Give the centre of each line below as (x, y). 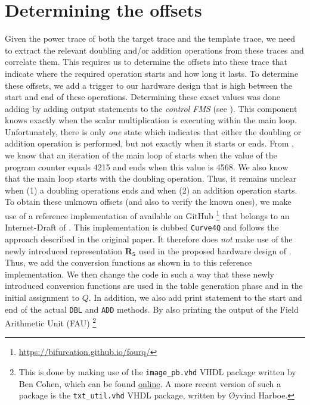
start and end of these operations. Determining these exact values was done (142, 97)
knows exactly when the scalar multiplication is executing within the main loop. (151, 120)
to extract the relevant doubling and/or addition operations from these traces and (154, 50)
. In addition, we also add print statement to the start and (195, 297)
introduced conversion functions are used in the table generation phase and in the (154, 286)
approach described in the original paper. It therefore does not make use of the (149, 239)
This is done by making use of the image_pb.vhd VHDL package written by (157, 372)
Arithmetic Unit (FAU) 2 (51, 322)
